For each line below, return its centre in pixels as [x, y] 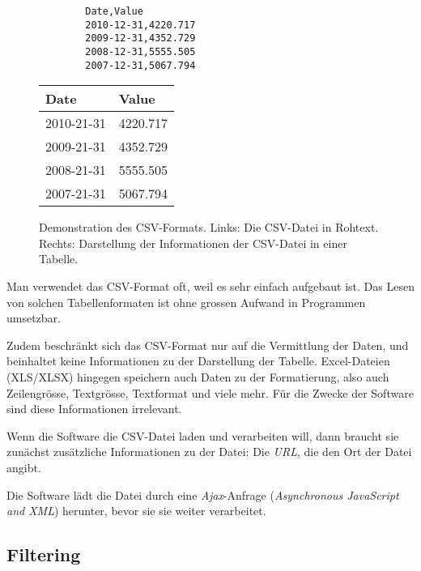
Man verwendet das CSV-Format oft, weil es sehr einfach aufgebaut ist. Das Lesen [210, 286]
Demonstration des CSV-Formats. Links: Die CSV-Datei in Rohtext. [209, 227]
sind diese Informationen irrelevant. [94, 409]
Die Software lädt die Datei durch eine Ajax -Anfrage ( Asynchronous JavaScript [203, 494]
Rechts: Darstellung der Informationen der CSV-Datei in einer [193, 243]
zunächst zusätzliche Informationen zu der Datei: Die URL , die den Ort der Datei [209, 452]
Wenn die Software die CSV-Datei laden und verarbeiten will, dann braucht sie [203, 435]
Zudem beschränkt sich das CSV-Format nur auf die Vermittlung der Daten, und [208, 345]
